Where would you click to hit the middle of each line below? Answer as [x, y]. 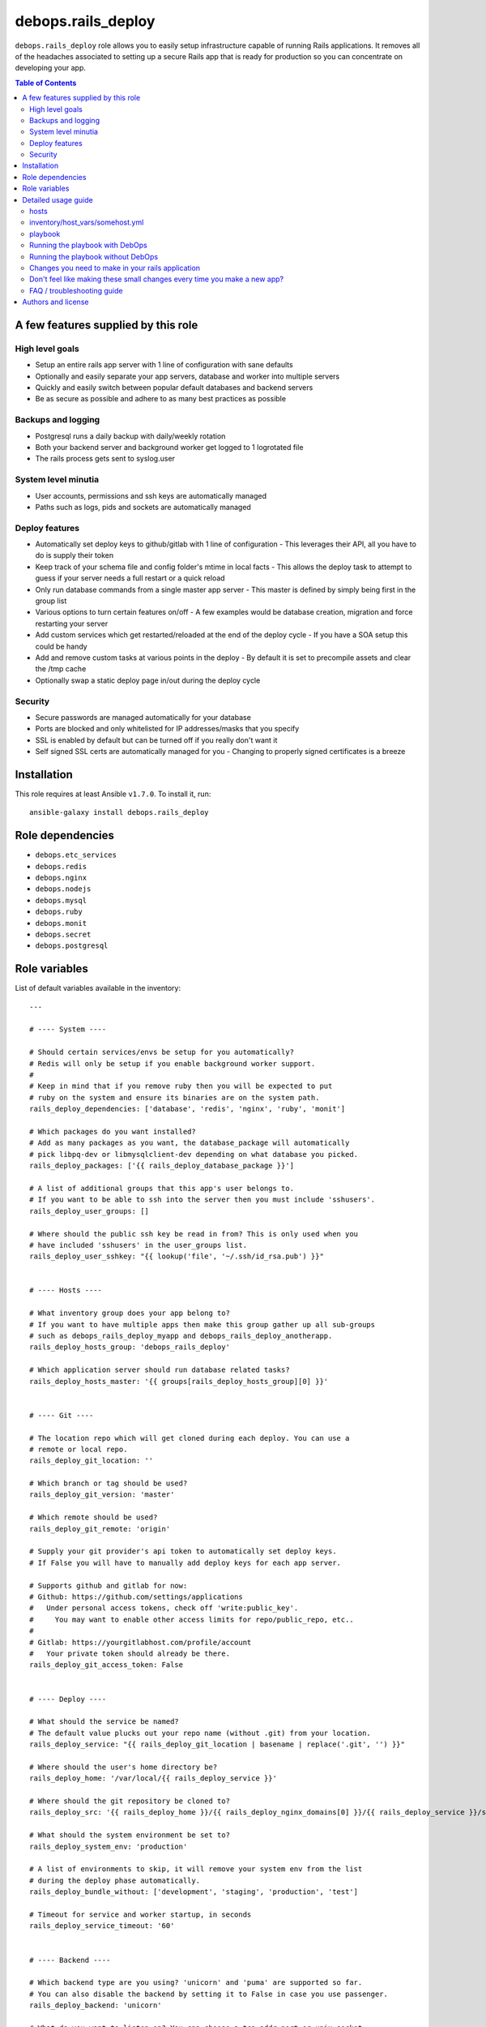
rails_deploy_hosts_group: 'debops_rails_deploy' [130, 1347]
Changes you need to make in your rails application [115, 268]
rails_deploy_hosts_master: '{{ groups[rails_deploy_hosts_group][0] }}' [179, 1381]
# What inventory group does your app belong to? [130, 1313]
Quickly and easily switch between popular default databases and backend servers [174, 388]
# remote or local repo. [79, 1449]
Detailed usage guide [58, 199]
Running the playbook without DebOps [94, 256]
